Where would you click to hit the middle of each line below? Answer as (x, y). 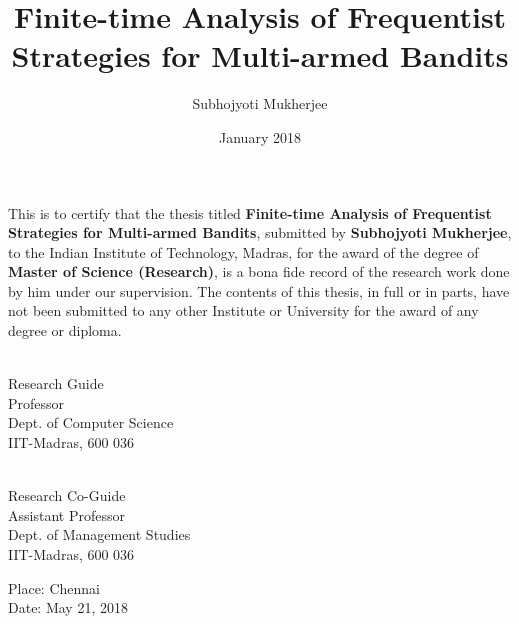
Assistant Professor (66, 514)
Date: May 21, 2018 (68, 607)
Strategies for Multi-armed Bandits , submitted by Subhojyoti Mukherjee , (260, 232)
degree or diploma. (65, 330)
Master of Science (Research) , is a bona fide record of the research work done (259, 271)
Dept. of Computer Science (91, 422)
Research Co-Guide (67, 495)
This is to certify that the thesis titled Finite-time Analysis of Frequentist (250, 212)
